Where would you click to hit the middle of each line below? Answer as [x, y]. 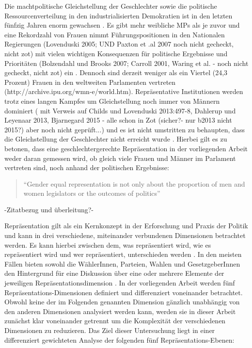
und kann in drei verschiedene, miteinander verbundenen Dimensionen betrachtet [125, 235]
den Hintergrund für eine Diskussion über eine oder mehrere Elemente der [114, 273]
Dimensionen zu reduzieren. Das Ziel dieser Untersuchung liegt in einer [110, 330]
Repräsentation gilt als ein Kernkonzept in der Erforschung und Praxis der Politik [126, 226]
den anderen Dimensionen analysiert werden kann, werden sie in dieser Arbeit [120, 311]
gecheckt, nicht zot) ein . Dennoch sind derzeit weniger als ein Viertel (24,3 [116, 72]
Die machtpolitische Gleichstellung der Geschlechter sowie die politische [111, 6]
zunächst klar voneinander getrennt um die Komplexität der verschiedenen [115, 321]
